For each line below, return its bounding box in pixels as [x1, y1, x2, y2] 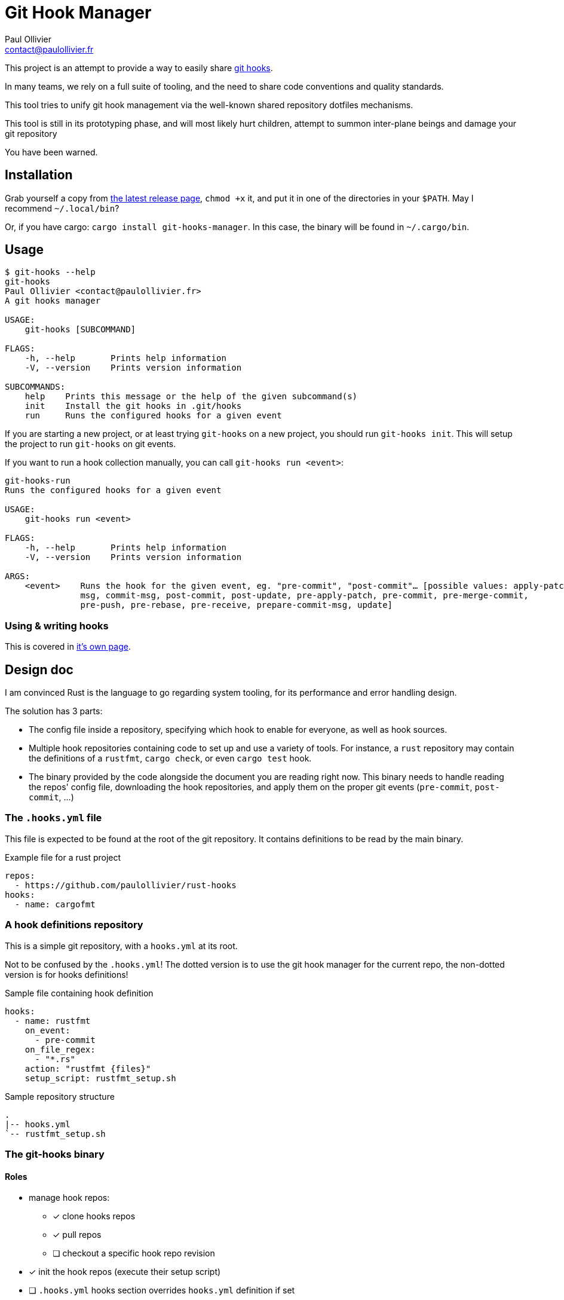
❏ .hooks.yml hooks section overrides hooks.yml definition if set [29, 1285, 295, 1296]
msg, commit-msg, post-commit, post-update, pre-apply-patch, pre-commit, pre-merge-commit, [80, 591, 529, 601]
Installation [5, 167, 73, 183]
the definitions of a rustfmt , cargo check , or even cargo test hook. [29, 753, 312, 764]
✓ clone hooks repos [53, 1211, 136, 1222]
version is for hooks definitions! [5, 969, 128, 980]
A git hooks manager [5, 296, 101, 306]
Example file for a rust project [5, 852, 121, 862]
